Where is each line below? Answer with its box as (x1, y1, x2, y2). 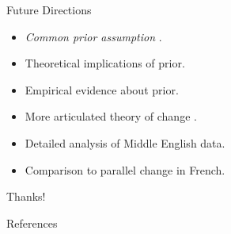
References (6, 214, 58, 231)
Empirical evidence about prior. (25, 81, 179, 98)
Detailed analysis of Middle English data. (25, 134, 225, 151)
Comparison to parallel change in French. (25, 161, 225, 178)
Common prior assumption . (25, 28, 162, 44)
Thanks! (6, 188, 46, 205)
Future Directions (6, 2, 92, 17)
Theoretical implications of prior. (25, 55, 185, 71)
